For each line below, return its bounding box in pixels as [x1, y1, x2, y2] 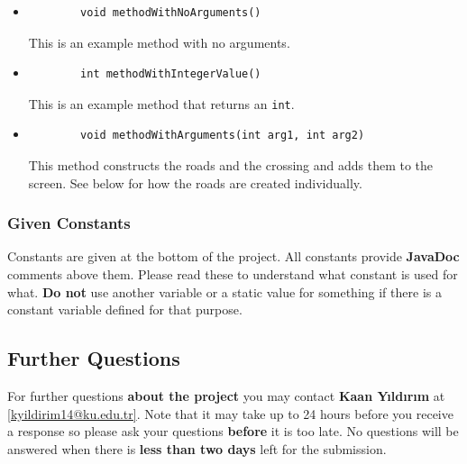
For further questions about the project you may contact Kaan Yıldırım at [7, 387, 445, 405]
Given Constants [7, 212, 131, 234]
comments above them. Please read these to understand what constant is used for [7, 265, 458, 284]
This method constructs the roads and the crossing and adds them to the [28, 156, 434, 175]
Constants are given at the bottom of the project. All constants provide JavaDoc [7, 247, 460, 266]
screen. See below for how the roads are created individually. [28, 173, 362, 192]
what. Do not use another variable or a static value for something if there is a [7, 282, 442, 301]
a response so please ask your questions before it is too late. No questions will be [7, 422, 459, 441]
